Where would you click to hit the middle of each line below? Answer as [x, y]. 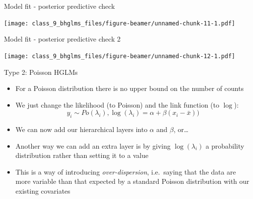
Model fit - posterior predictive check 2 [62, 39]
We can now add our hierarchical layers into [81, 129]
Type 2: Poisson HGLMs [41, 72]
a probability [225, 145]
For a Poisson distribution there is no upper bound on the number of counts [129, 88]
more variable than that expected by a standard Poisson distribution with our [132, 181]
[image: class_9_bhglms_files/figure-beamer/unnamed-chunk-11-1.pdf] [120, 23]
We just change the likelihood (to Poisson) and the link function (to [117, 104]
